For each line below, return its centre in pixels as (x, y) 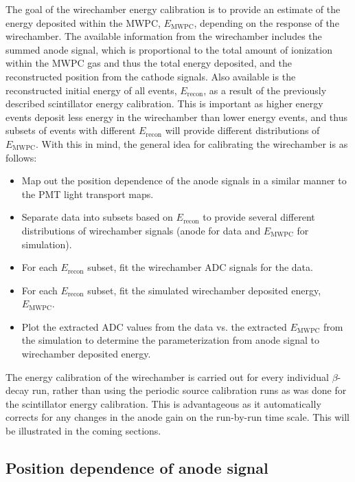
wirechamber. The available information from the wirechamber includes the (164, 36)
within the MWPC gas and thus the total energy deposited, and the (149, 63)
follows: (21, 157)
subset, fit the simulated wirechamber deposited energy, (204, 290)
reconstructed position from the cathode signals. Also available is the (151, 76)
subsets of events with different (71, 130)
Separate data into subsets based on (97, 217)
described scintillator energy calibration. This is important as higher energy (164, 103)
